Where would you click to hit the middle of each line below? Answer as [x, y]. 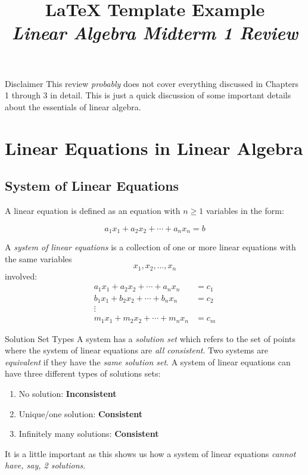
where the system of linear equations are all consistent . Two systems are [136, 350]
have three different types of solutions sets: [83, 373]
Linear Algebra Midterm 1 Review [155, 33]
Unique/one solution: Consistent [81, 413]
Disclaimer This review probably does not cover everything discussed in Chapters [152, 83]
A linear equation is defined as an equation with [93, 210]
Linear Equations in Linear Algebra [154, 148]
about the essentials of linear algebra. [73, 106]
